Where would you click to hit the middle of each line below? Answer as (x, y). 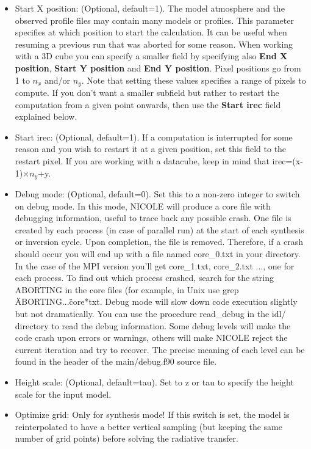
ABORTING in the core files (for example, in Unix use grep (127, 289)
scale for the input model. (63, 394)
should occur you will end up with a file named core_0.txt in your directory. (158, 254)
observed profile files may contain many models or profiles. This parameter (154, 20)
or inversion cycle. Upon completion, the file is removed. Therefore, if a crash (159, 242)
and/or (58, 80)
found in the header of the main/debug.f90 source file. (116, 361)
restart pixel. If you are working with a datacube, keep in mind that (142, 160)
